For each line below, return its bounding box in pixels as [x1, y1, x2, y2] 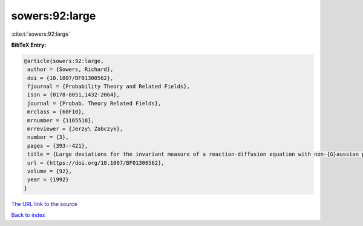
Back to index [11, 211, 45, 219]
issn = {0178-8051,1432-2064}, [27, 91, 120, 98]
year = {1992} [27, 176, 69, 183]
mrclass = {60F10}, [27, 108, 85, 115]
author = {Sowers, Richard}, [27, 66, 114, 73]
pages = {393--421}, [27, 142, 88, 149]
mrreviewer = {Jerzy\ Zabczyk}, [27, 125, 123, 133]
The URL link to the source [11, 200, 78, 207]
